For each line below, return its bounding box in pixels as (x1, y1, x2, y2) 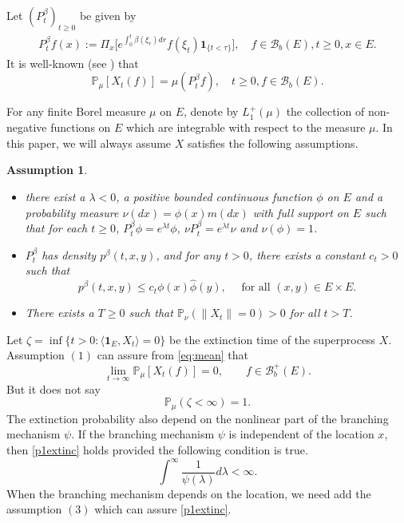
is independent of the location (228, 426, 374, 442)
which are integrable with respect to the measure (126, 119, 366, 136)
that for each (25, 220, 88, 236)
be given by (79, 7, 137, 23)
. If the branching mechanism (71, 426, 215, 442)
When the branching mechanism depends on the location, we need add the (6, 485, 371, 501)
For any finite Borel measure (6, 103, 146, 120)
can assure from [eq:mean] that (97, 347, 248, 363)
